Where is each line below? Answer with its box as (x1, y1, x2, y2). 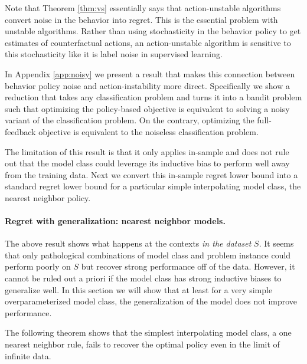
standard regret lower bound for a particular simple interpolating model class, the (5, 180, 301, 192)
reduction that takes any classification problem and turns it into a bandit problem (5, 91, 302, 103)
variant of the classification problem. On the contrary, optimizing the (5, 114, 254, 126)
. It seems (259, 237, 294, 250)
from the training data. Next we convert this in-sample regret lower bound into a (5, 168, 298, 181)
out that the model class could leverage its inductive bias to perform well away (5, 157, 290, 169)
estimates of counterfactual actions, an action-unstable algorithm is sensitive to (5, 36, 291, 48)
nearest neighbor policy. (5, 191, 91, 204)
